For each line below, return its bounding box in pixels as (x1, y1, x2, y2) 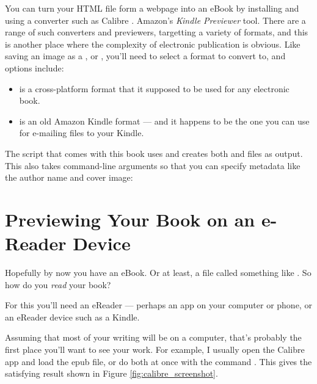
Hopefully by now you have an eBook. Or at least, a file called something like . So (5, 266, 312, 279)
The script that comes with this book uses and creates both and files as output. (5, 147, 303, 159)
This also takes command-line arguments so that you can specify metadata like (5, 159, 301, 172)
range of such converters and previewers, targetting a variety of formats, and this (5, 26, 308, 38)
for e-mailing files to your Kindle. (19, 126, 144, 139)
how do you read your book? (5, 278, 111, 291)
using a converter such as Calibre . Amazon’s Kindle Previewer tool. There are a (5, 13, 306, 26)
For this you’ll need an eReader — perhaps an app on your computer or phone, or (5, 299, 312, 311)
